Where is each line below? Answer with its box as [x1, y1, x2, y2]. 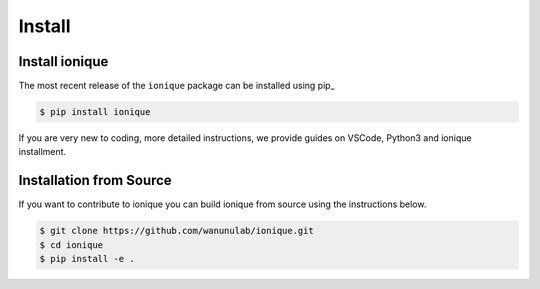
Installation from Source [18, 172, 172, 189]
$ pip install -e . [39, 253, 135, 265]
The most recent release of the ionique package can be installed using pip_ [18, 80, 335, 92]
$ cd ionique [39, 239, 104, 250]
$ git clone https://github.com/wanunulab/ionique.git [39, 225, 314, 237]
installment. [18, 146, 67, 158]
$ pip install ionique [39, 106, 151, 118]
